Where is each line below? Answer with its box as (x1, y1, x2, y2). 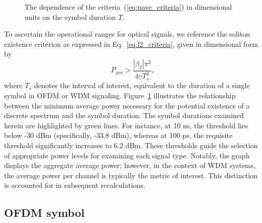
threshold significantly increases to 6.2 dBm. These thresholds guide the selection (4, 140, 258, 150)
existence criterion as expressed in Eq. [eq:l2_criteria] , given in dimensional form (4, 38, 258, 49)
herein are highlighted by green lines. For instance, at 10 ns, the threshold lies (4, 120, 248, 130)
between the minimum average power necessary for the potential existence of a (4, 100, 250, 110)
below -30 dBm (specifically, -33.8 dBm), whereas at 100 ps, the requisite (4, 130, 233, 141)
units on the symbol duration (25, 11, 116, 22)
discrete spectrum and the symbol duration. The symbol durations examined (4, 110, 244, 121)
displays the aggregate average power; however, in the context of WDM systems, (4, 160, 256, 171)
